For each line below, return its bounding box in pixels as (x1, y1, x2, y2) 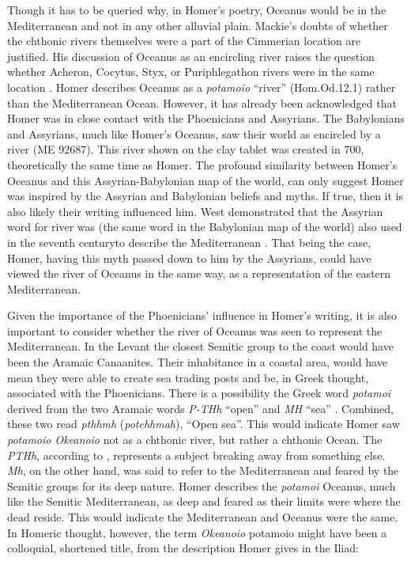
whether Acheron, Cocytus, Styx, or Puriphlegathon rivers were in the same (7, 63, 375, 80)
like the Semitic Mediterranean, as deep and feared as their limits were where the (7, 493, 401, 510)
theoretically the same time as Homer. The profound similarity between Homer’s (7, 156, 398, 172)
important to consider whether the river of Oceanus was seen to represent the (7, 322, 383, 339)
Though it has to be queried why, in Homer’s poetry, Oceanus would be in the (7, 2, 386, 17)
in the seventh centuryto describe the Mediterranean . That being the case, (7, 233, 371, 250)
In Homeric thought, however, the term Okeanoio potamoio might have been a (7, 524, 387, 540)
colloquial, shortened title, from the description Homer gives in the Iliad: (7, 540, 359, 556)
